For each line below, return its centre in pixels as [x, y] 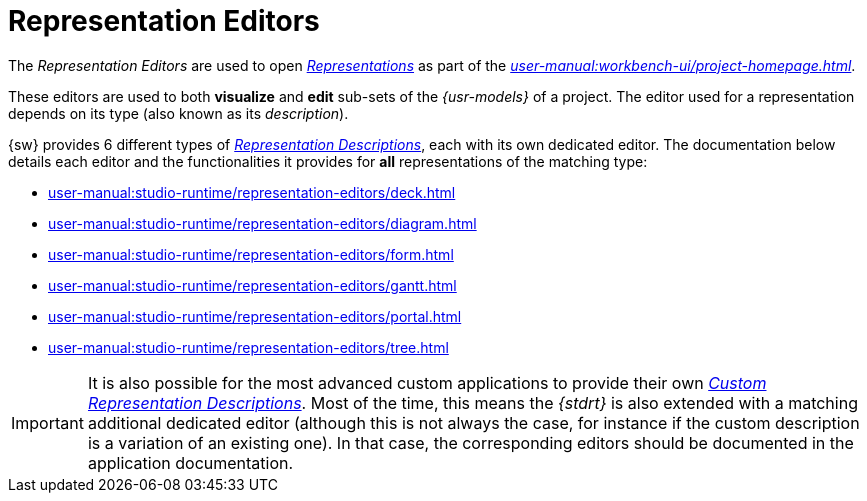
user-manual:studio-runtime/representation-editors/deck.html [252, 192]
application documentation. [190, 462]
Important [47, 422]
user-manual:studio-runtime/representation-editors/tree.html [248, 347]
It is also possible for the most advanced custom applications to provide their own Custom [427, 382]
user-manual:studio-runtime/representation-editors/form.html [251, 254]
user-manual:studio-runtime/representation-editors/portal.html [255, 316]
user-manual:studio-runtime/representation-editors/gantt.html [252, 285]
